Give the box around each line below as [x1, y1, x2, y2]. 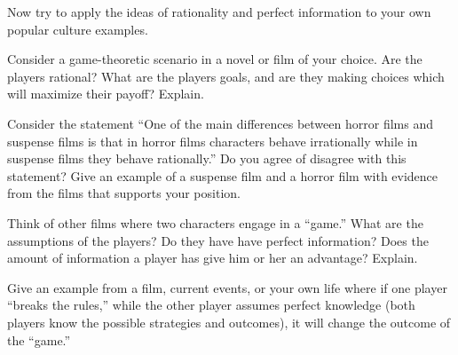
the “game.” [7, 330, 71, 349]
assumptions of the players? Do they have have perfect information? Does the [7, 231, 429, 249]
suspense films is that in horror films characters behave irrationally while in [7, 131, 418, 150]
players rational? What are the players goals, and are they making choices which [7, 67, 445, 85]
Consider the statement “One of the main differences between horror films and [7, 114, 433, 132]
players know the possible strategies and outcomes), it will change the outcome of [7, 312, 451, 331]
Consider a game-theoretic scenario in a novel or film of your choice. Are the [7, 50, 422, 68]
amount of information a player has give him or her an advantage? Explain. [7, 248, 418, 267]
